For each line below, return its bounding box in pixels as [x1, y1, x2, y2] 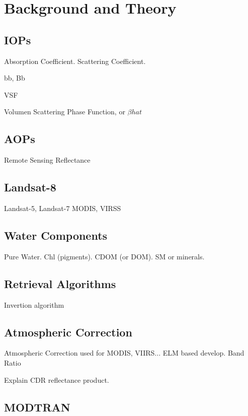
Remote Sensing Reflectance [4, 155, 91, 165]
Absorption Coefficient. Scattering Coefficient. [4, 55, 146, 66]
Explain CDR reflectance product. [4, 374, 109, 385]
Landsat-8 [4, 179, 56, 195]
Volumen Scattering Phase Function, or [4, 106, 125, 117]
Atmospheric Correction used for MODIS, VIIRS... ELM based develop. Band [4, 348, 244, 358]
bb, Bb [4, 73, 25, 83]
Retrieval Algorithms [4, 275, 116, 291]
